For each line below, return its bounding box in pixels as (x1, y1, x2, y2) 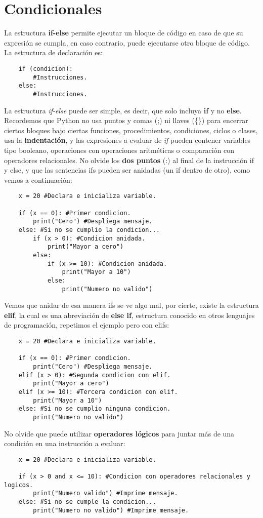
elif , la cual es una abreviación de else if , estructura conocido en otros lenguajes (4, 309, 255, 320)
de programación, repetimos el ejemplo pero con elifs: (4, 320, 169, 330)
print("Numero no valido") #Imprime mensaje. (33, 506, 189, 514)
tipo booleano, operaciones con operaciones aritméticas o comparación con (4, 144, 234, 155)
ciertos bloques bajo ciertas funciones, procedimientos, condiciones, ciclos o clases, (4, 125, 258, 135)
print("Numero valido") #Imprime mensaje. (33, 490, 178, 497)
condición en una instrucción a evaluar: (4, 438, 125, 449)
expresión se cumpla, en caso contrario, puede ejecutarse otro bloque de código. (4, 37, 250, 48)
